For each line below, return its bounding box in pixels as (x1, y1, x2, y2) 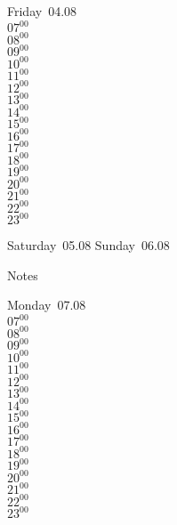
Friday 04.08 (7, 2, 77, 20)
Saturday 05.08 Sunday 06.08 (7, 236, 170, 254)
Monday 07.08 (7, 295, 86, 314)
